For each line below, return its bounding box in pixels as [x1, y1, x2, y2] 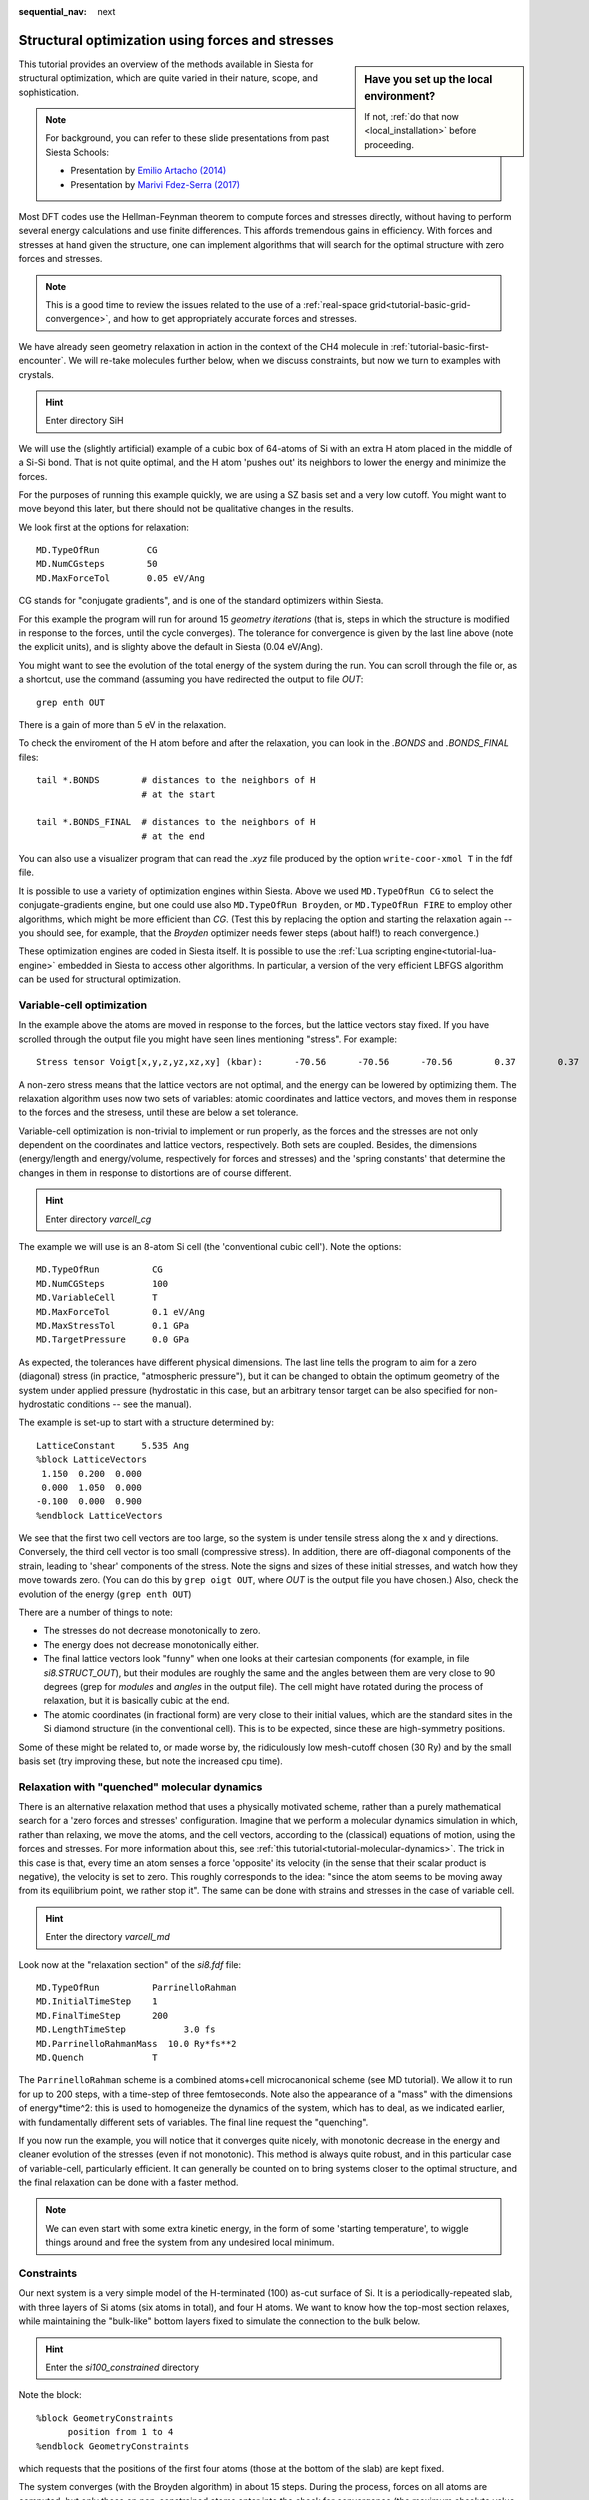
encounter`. [18, 355, 67, 367]
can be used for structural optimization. [18, 973, 182, 985]
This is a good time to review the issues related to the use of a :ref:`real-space [45, 298, 368, 310]
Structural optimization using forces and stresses [18, 31, 334, 49]
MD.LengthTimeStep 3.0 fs [36, 2024, 216, 2035]
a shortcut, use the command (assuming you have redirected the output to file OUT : [18, 673, 364, 685]
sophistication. [18, 86, 80, 98]
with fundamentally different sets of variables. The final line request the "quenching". [18, 2116, 369, 2128]
